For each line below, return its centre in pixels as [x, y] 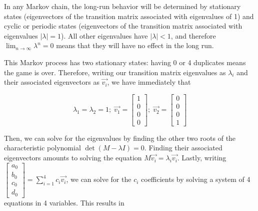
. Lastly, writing [202, 158]
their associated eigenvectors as [52, 82]
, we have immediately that [149, 82]
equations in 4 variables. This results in [64, 202]
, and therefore [193, 35]
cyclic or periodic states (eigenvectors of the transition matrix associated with [123, 26]
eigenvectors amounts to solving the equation [73, 158]
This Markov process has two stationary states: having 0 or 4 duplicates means [125, 62]
